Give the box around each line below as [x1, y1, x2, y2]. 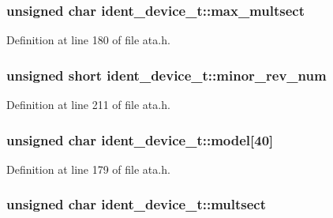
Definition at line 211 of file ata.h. [6, 96, 170, 113]
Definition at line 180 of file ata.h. [6, 32, 170, 48]
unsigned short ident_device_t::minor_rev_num [6, 65, 327, 85]
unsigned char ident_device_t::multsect [6, 194, 266, 214]
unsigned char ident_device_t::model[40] [6, 130, 274, 149]
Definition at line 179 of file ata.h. [6, 160, 170, 177]
